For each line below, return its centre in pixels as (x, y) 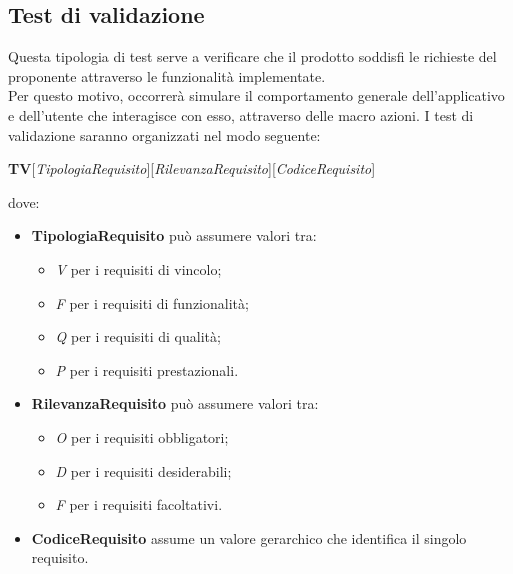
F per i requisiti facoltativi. (139, 504)
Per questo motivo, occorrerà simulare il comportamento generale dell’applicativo (256, 95)
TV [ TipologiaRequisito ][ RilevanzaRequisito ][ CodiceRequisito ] (192, 168)
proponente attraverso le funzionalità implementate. (167, 75)
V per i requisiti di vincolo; (138, 268)
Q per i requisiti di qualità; (138, 336)
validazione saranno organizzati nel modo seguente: (164, 134)
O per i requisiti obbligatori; (142, 436)
